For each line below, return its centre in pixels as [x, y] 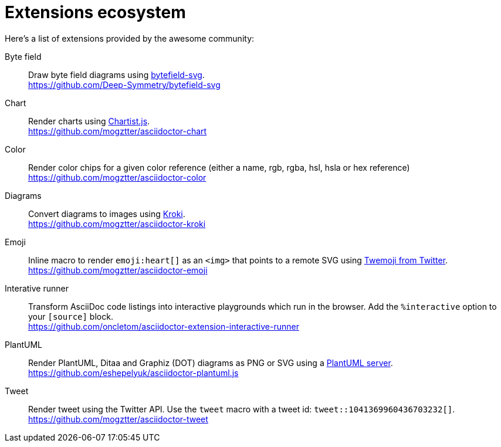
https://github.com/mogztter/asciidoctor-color [117, 177]
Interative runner [37, 288]
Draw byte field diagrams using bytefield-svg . [116, 74]
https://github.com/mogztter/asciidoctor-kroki [117, 223]
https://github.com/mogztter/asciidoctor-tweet [118, 419]
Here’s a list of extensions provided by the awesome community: [130, 38]
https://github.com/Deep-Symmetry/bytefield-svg [124, 84]
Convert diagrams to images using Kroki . [107, 214]
